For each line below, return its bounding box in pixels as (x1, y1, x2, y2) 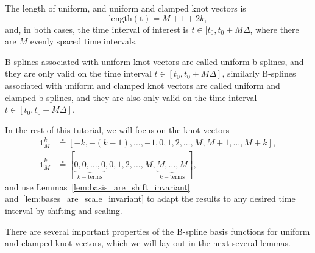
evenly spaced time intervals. (30, 35, 138, 47)
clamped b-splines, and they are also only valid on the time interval (5, 91, 257, 103)
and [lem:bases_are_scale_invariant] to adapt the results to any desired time (5, 192, 296, 205)
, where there (250, 23, 299, 35)
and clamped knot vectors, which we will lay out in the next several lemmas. (5, 237, 291, 249)
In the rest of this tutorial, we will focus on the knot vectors (5, 123, 230, 136)
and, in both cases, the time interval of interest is (5, 23, 189, 35)
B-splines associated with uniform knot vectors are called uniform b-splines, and (5, 55, 304, 68)
